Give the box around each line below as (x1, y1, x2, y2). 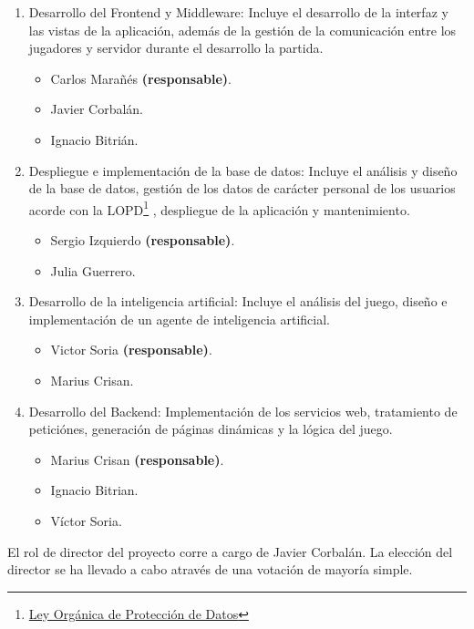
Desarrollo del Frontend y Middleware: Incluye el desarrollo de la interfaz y (28, 3, 448, 21)
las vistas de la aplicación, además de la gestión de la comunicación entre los (28, 20, 457, 39)
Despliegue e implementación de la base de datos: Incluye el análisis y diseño (28, 160, 458, 180)
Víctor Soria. (50, 510, 122, 530)
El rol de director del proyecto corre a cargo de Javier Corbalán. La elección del (7, 541, 453, 561)
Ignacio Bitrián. (50, 129, 139, 149)
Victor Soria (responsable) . (50, 340, 212, 359)
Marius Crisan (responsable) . (50, 449, 224, 469)
